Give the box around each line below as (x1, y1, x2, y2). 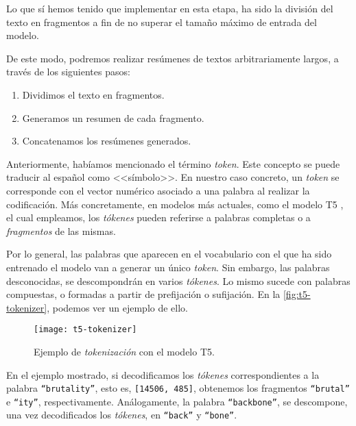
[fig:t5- (283, 287, 311, 301)
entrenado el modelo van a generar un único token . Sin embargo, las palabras (6, 260, 330, 274)
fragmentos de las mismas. (6, 223, 116, 238)
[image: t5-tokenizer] (34, 325, 137, 335)
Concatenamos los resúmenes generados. (22, 134, 191, 148)
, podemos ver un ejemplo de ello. (47, 300, 188, 314)
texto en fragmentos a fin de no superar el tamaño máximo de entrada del (6, 14, 317, 29)
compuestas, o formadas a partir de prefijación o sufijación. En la (6, 287, 281, 301)
